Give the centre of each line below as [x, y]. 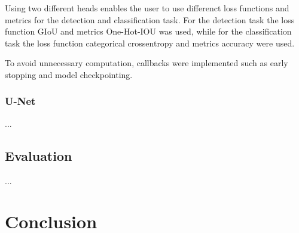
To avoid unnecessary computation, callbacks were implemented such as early [147, 63]
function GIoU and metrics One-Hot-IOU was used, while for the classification [148, 31]
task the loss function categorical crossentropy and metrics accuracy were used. [150, 43]
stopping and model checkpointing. [69, 74]
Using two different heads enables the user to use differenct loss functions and [147, 8]
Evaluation [39, 155]
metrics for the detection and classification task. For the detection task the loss [150, 19]
